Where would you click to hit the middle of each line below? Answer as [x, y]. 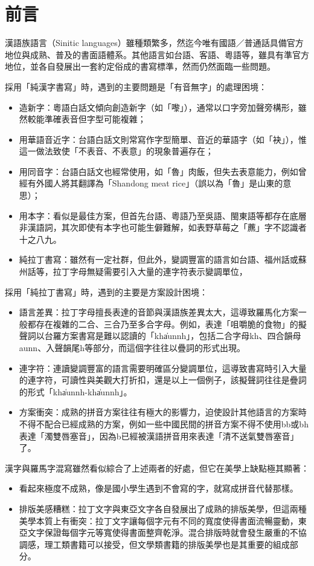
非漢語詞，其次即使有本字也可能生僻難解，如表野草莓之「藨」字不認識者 [163, 227]
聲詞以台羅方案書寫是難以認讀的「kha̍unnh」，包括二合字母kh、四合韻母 [160, 336]
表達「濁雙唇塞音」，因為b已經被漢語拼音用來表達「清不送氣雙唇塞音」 [159, 436]
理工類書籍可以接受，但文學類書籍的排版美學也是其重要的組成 [167, 544]
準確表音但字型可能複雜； [95, 119]
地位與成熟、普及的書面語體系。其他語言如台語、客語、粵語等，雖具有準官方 [157, 54]
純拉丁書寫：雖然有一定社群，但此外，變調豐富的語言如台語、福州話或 [159, 259]
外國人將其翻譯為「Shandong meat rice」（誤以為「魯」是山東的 [159, 183]
